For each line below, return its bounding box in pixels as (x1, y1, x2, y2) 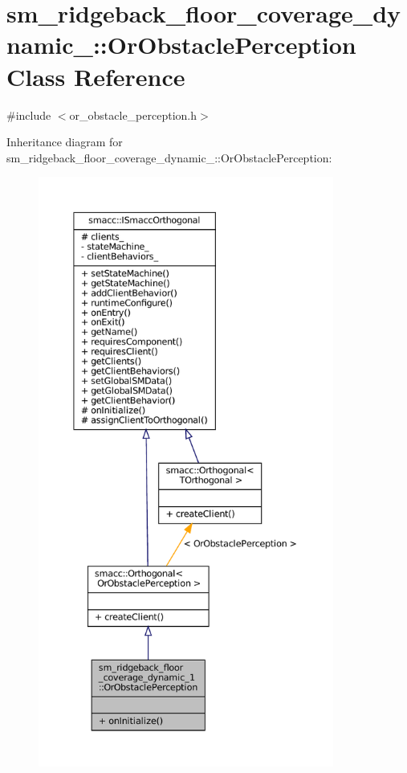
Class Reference (6, 59, 185, 92)
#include (6, 106, 51, 123)
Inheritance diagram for (6, 133, 123, 150)
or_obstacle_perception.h (69, 106, 197, 123)
